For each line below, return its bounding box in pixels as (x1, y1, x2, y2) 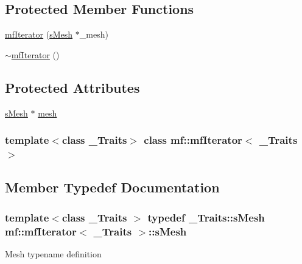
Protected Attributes (5, 78, 140, 96)
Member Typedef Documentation (5, 178, 220, 197)
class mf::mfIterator (144, 132, 242, 147)
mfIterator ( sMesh (5, 28, 73, 41)
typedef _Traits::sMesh (147, 209, 265, 225)
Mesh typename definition (5, 247, 102, 260)
